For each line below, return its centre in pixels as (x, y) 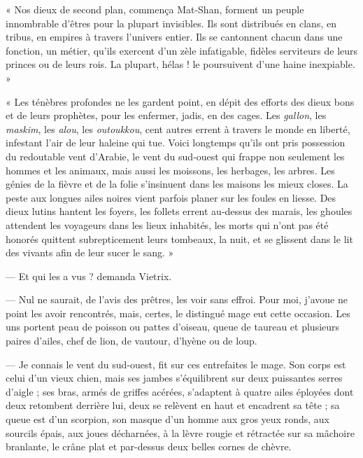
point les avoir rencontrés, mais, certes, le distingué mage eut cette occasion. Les (178, 313)
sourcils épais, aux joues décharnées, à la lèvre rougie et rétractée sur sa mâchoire (180, 432)
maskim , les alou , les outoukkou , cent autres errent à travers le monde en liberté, (178, 129)
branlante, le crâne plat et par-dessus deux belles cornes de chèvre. (149, 446)
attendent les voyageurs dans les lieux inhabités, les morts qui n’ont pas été (167, 224)
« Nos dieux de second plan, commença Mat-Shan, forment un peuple (155, 9)
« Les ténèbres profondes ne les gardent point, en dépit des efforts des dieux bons (180, 101)
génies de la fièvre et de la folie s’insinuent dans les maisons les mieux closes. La (177, 184)
